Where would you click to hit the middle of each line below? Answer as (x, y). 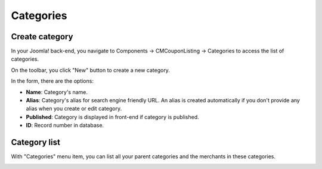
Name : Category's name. (57, 92)
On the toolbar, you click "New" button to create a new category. (90, 70)
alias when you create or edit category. (74, 109)
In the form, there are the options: (52, 81)
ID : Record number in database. (65, 126)
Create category (42, 37)
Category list (36, 142)
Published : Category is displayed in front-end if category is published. (112, 117)
